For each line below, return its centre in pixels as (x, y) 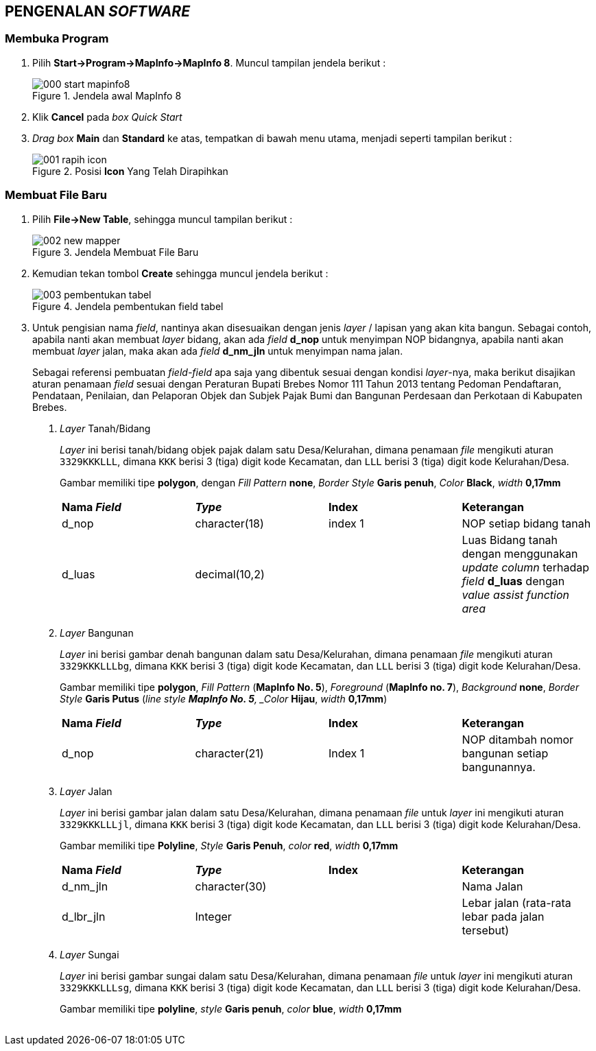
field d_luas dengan (513, 581)
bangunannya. (499, 767)
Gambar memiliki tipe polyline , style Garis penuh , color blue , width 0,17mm (231, 1008)
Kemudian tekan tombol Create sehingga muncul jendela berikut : (180, 273)
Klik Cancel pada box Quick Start (107, 117)
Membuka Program (57, 39)
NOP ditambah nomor (518, 739)
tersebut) (486, 930)
